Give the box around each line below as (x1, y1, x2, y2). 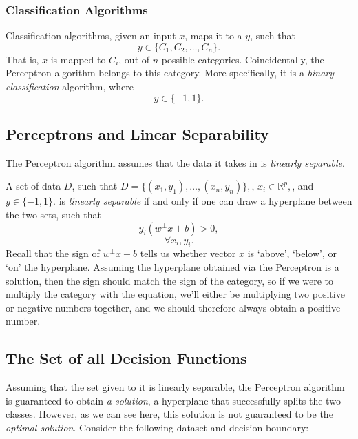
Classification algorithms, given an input (6, 28, 176, 43)
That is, (6, 52, 39, 66)
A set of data (6, 178, 61, 193)
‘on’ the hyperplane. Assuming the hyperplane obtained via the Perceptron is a (6, 259, 339, 274)
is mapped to (50, 52, 106, 66)
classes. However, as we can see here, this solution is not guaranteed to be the (6, 407, 333, 421)
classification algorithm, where (6, 79, 134, 93)
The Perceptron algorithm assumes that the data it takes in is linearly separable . (6, 155, 345, 170)
